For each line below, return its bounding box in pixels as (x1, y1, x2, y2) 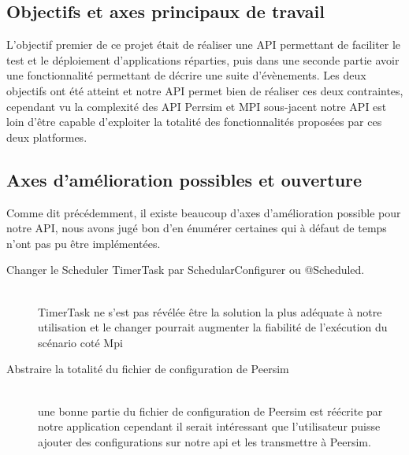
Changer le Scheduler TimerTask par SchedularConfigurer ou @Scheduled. (6, 261, 365, 278)
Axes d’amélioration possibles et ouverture (6, 167, 363, 191)
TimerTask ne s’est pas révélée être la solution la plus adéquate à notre (38, 303, 382, 320)
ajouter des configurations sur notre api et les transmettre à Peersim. (38, 433, 371, 449)
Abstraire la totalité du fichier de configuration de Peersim (6, 361, 289, 377)
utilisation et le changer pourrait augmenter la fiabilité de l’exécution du (38, 319, 388, 335)
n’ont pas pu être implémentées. (6, 235, 161, 251)
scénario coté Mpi (38, 334, 123, 350)
